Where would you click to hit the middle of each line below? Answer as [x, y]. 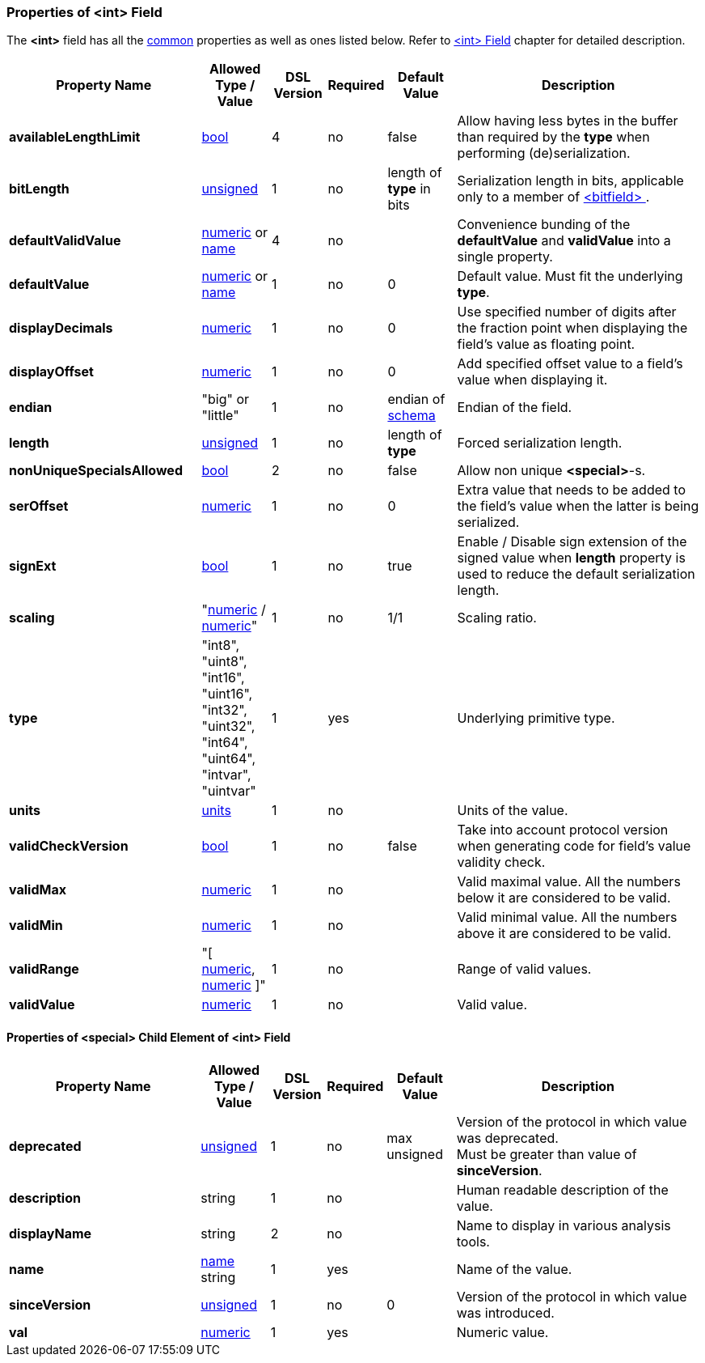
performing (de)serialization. [544, 153]
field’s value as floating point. [546, 344]
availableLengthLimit [75, 137]
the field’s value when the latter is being [578, 506]
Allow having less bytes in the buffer [568, 121]
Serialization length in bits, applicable [570, 181]
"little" [220, 416]
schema [412, 416]
